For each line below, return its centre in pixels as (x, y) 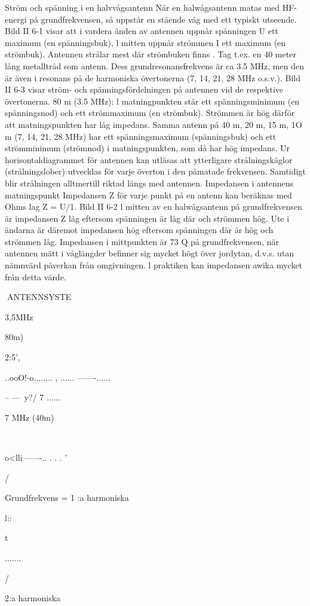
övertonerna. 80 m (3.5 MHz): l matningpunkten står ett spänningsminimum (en (152, 101)
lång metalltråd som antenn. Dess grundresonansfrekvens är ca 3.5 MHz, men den (154, 65)
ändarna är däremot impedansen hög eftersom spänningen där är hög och (139, 230)
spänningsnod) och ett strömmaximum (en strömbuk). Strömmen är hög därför (150, 113)
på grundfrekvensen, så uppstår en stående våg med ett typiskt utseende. (163, 19)
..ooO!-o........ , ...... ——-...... (58, 377)
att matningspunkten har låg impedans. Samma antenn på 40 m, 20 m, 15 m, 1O (154, 124)
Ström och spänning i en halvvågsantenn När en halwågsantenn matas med (142, 7)
